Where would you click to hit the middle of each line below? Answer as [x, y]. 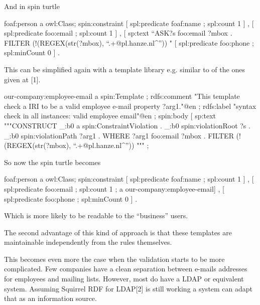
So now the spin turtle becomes [52, 162]
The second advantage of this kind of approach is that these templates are [118, 232]
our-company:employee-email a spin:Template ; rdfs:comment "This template [122, 96]
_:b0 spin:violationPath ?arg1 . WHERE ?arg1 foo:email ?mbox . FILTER [119, 135]
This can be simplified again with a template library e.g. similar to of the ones [124, 69]
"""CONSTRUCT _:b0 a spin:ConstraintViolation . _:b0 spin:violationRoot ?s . [127, 125]
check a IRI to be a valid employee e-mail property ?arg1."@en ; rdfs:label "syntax [130, 106]
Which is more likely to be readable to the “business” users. [96, 215]
